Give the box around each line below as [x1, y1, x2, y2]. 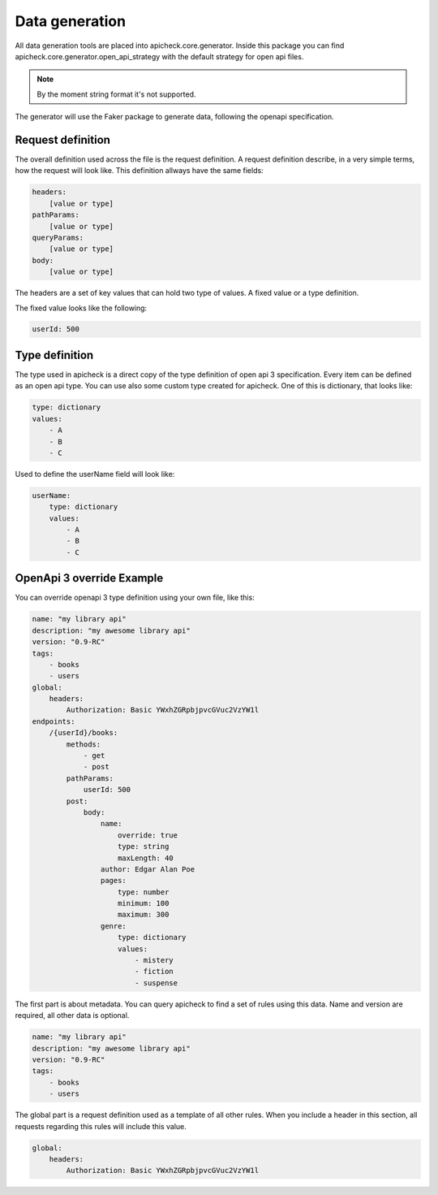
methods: [66, 739, 101, 749]
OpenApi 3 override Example [15, 571, 164, 585]
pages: [100, 876, 127, 885]
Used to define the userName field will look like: [15, 469, 175, 478]
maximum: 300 [118, 910, 170, 920]
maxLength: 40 [118, 853, 174, 863]
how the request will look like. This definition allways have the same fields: [15, 166, 264, 175]
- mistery [134, 955, 174, 965]
